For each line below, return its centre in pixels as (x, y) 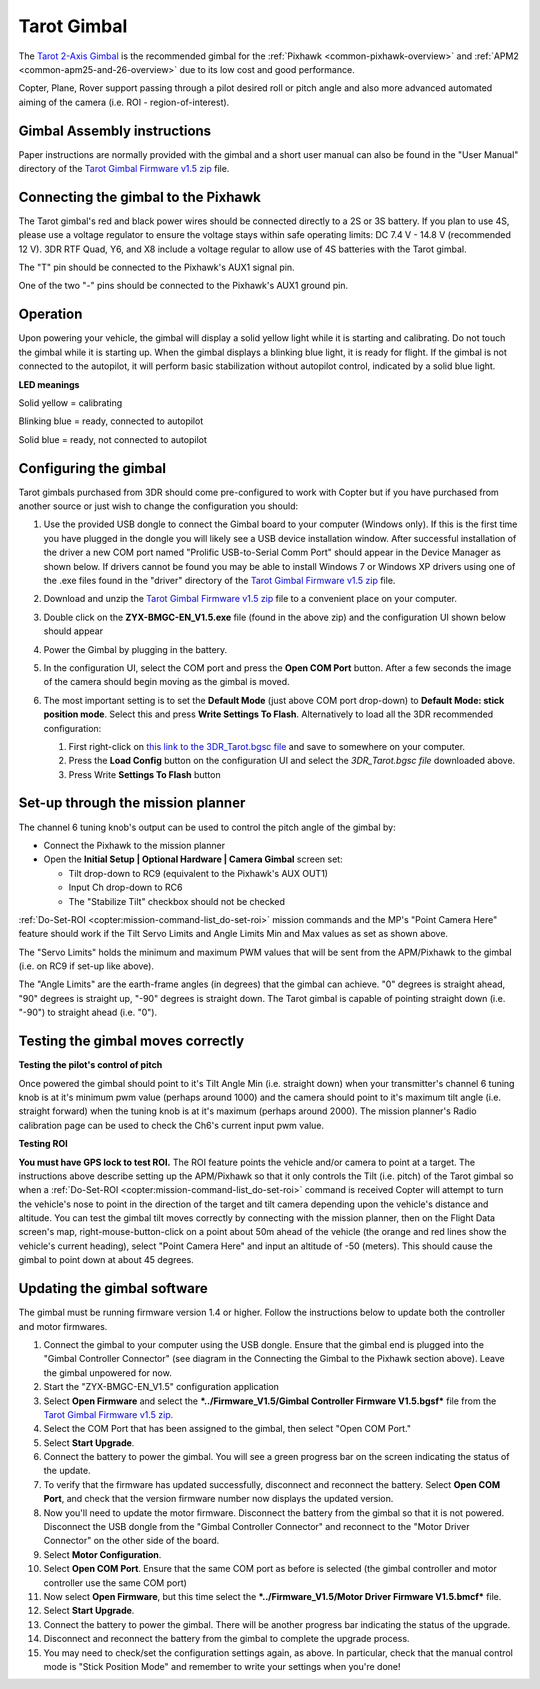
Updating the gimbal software (113, 1288)
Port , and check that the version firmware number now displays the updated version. (218, 1499)
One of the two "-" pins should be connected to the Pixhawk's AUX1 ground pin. (183, 286)
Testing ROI (43, 1144)
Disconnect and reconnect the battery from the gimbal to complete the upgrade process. (226, 1639)
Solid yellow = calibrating (70, 402)
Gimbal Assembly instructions (115, 130)
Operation (50, 314)
